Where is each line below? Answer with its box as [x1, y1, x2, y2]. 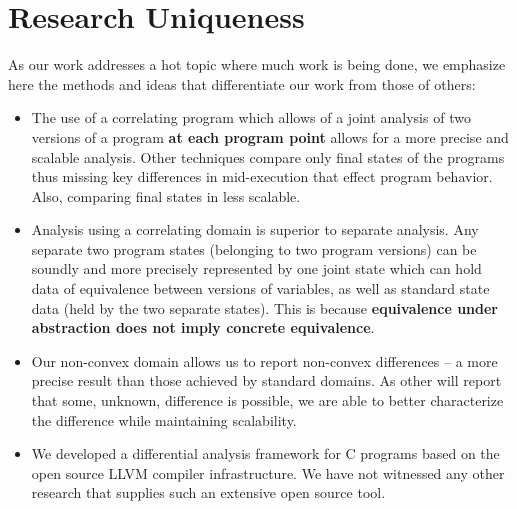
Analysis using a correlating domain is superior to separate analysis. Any [31, 219, 479, 240]
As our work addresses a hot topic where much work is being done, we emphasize [8, 54, 506, 75]
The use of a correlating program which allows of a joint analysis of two [31, 107, 471, 128]
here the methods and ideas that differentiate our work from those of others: [8, 73, 476, 94]
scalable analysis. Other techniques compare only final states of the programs [31, 146, 505, 167]
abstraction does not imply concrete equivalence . [31, 317, 375, 338]
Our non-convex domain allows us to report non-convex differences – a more [31, 350, 498, 371]
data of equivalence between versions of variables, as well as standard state [31, 278, 490, 299]
